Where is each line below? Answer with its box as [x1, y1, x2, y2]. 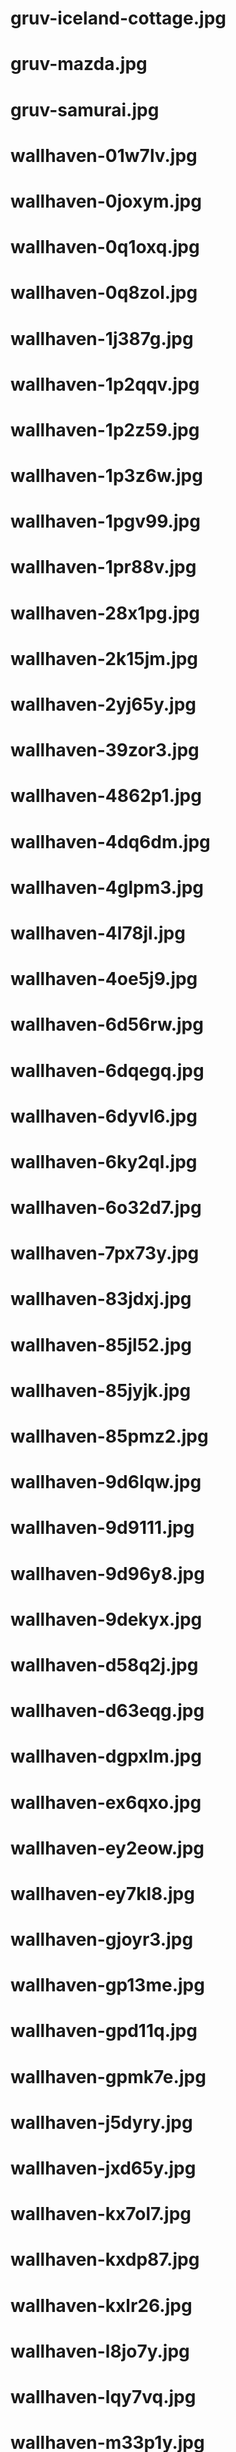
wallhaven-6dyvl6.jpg [10, 1105, 198, 1127]
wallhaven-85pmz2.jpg [10, 1425, 209, 1447]
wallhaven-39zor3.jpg [10, 739, 200, 762]
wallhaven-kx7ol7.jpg [10, 2203, 192, 2226]
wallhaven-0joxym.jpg [10, 190, 202, 212]
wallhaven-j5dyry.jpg [10, 2111, 193, 2134]
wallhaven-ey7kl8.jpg [10, 1882, 195, 1905]
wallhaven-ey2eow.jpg [10, 1837, 205, 1859]
